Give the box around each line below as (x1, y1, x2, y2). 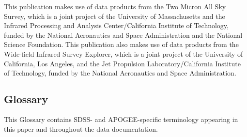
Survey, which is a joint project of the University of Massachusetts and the (4, 11, 225, 21)
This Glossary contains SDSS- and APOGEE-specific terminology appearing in (4, 114, 238, 124)
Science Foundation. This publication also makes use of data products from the (4, 39, 239, 49)
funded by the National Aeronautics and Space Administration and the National (4, 30, 243, 40)
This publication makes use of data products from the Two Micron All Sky (4, 1, 226, 11)
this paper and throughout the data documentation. (4, 123, 158, 134)
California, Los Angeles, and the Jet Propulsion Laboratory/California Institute (4, 58, 241, 68)
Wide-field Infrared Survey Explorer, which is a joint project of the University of (4, 48, 243, 59)
